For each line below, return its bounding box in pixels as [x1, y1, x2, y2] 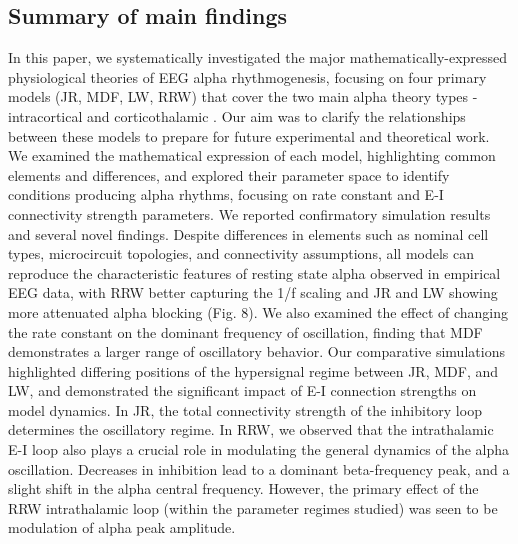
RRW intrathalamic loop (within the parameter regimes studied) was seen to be [8, 497, 498, 518]
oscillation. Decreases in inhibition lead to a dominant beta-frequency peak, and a [8, 458, 510, 479]
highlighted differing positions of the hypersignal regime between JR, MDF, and [8, 360, 498, 381]
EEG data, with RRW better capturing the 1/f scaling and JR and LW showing [8, 282, 498, 303]
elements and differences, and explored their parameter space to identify [8, 164, 450, 185]
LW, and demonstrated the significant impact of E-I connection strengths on [8, 380, 477, 401]
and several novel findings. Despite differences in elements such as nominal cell [8, 223, 489, 244]
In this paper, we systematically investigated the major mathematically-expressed [8, 47, 508, 68]
